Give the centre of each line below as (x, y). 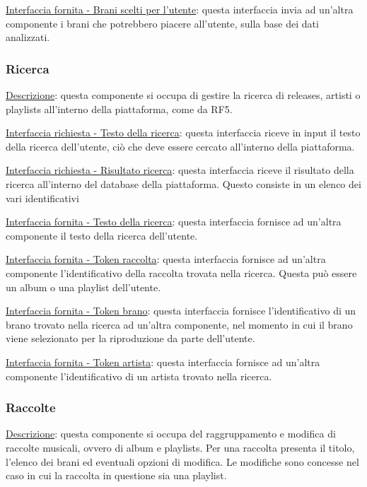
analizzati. (28, 37)
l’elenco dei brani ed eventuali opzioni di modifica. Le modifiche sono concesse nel (182, 461)
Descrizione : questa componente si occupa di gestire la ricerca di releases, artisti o (183, 95)
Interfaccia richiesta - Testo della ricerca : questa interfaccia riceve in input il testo (183, 133)
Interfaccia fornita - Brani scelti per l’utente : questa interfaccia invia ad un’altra (180, 9)
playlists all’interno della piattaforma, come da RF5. (119, 108)
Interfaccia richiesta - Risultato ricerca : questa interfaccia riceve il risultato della (180, 170)
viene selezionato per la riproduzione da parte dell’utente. (130, 338)
